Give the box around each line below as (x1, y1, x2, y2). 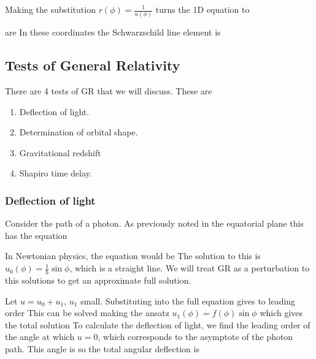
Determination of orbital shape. (19, 126, 138, 138)
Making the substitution (5, 3, 96, 15)
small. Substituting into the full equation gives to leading (80, 294, 296, 307)
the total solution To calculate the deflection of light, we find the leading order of (5, 318, 310, 331)
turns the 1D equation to (155, 3, 250, 15)
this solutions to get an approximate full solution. (5, 273, 191, 286)
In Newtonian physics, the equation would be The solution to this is (5, 249, 261, 262)
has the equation (5, 229, 67, 241)
